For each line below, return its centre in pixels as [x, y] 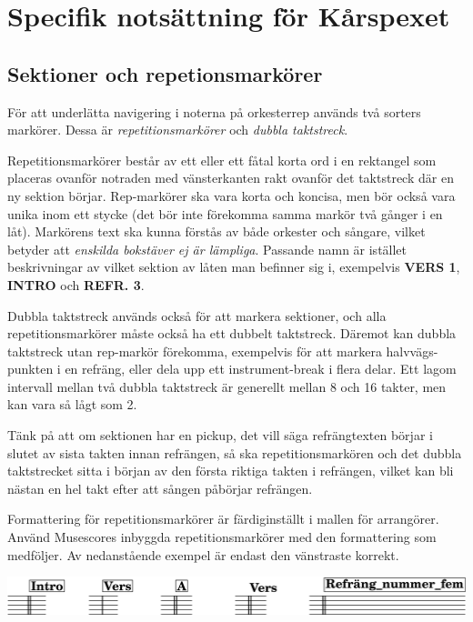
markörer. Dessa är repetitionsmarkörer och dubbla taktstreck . [178, 130]
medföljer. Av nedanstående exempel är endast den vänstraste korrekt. [203, 554]
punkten [30, 369]
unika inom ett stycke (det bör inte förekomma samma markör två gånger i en [225, 213]
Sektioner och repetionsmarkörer [165, 73]
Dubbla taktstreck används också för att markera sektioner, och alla [197, 315]
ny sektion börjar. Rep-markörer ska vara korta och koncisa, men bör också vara [231, 195]
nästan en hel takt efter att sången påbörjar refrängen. [160, 488]
